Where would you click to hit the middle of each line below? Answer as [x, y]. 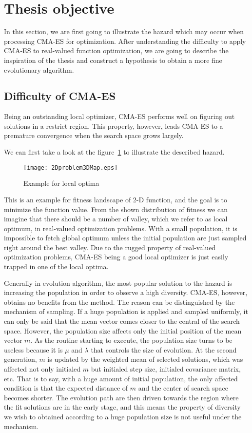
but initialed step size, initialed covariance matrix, [166, 369]
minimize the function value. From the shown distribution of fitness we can [116, 209]
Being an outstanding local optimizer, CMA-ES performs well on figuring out [119, 116]
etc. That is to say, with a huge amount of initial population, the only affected [121, 378]
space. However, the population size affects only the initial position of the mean [123, 330]
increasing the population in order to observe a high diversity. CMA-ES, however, [126, 292]
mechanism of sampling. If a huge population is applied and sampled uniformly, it [126, 311]
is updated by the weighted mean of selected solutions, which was [145, 359]
